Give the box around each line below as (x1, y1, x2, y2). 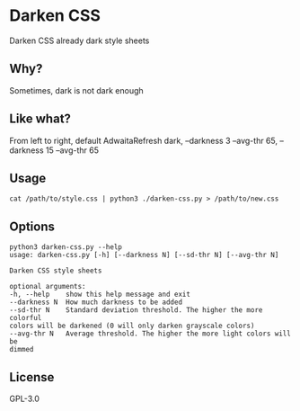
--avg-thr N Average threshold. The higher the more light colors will (9, 329, 292, 338)
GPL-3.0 (9, 393, 40, 404)
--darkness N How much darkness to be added (9, 298, 182, 307)
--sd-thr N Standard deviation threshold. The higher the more (9, 306, 263, 315)
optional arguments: (9, 282, 87, 291)
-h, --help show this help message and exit (9, 290, 191, 299)
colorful (9, 314, 42, 323)
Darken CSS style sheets (9, 266, 102, 275)
